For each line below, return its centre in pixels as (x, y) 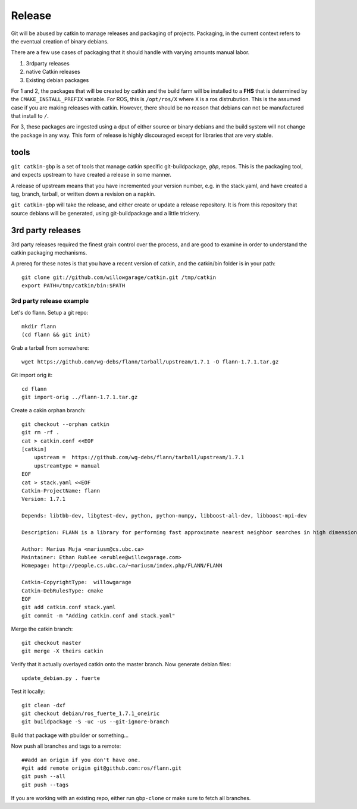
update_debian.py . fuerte (61, 678)
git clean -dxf (44, 705)
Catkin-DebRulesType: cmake (62, 591)
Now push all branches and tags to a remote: (66, 746)
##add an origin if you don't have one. (81, 760)
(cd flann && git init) (56, 335)
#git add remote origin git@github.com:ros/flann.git (101, 768)
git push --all (44, 777)
